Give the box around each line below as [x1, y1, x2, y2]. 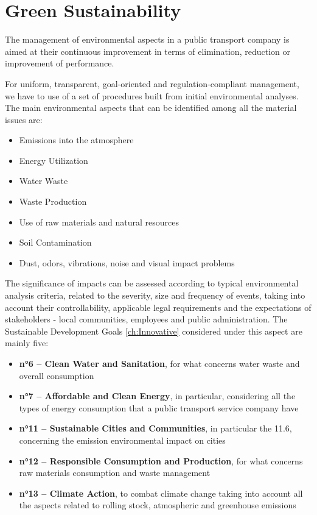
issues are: [5, 113, 43, 126]
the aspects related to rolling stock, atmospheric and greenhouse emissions [19, 499, 296, 511]
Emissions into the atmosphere [19, 133, 134, 146]
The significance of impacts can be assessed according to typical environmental [5, 277, 299, 289]
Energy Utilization [19, 154, 88, 166]
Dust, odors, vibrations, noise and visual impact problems [19, 256, 235, 269]
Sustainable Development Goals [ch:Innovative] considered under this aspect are [5, 324, 302, 337]
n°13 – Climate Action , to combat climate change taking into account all [19, 486, 303, 499]
